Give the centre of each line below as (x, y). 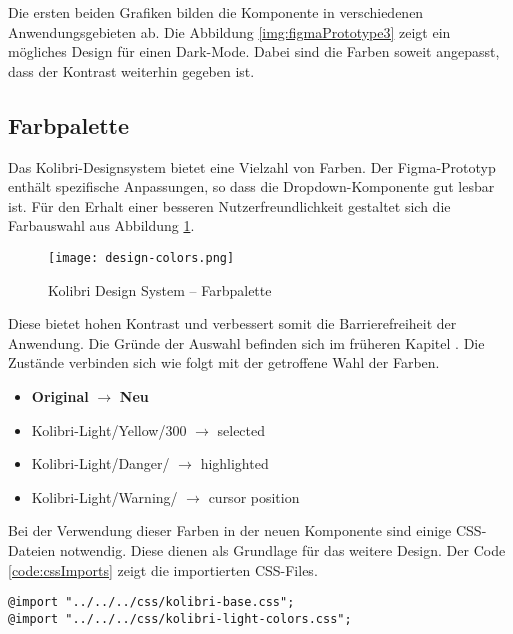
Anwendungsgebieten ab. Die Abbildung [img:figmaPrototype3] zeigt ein (229, 31)
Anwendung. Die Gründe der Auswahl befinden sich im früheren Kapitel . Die (246, 342)
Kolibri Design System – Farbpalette (160, 289)
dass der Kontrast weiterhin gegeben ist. (131, 70)
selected (241, 429)
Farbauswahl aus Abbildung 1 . (101, 225)
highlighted (234, 463)
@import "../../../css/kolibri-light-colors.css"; (180, 618)
